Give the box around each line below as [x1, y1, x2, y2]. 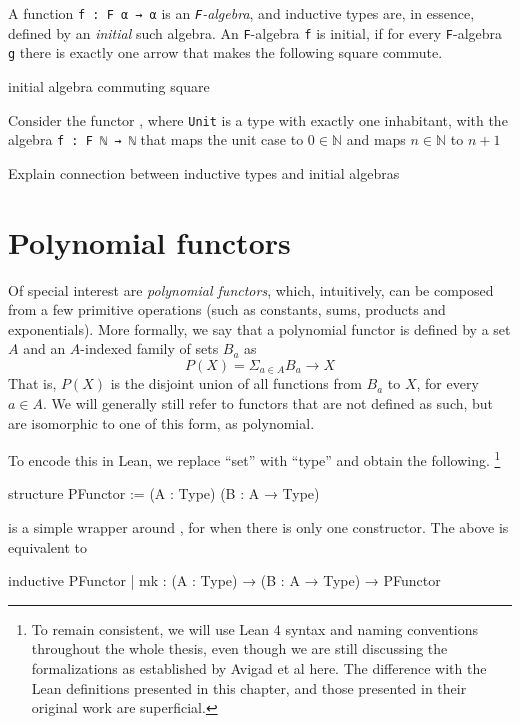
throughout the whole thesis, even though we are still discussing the [31, 638, 448, 659]
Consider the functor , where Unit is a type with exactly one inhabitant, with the [8, 109, 508, 130]
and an [23, 338, 66, 359]
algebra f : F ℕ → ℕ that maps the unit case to [8, 129, 304, 150]
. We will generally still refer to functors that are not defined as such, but [43, 393, 494, 414]
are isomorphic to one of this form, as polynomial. [8, 412, 315, 433]
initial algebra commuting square [8, 75, 210, 96]
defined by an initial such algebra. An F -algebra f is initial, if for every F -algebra [8, 22, 503, 43]
